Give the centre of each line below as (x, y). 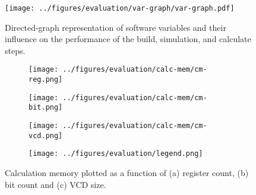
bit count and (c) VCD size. (56, 184)
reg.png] (46, 80)
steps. (15, 50)
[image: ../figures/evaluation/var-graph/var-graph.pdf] (120, 8)
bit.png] (46, 108)
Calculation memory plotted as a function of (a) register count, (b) (127, 173)
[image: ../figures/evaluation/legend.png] (116, 154)
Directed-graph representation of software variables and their (116, 27)
